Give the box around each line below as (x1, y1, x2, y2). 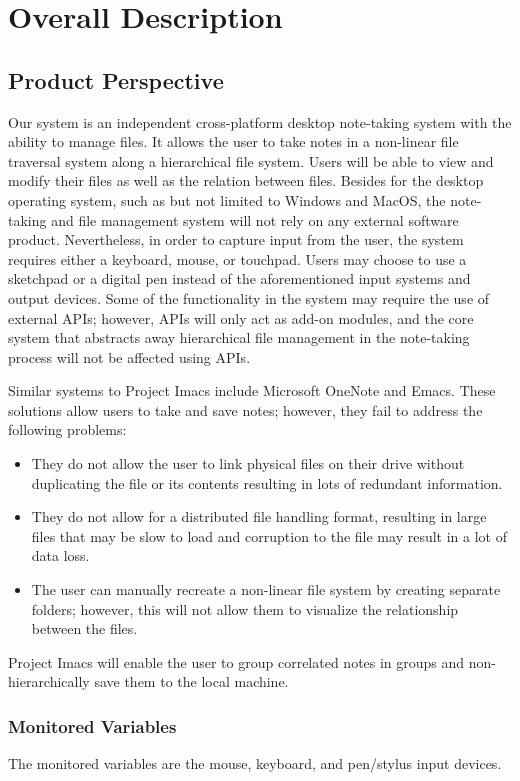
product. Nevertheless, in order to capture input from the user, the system (8, 229, 464, 250)
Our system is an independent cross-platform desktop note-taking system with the (8, 111, 512, 132)
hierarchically (8, 671, 90, 692)
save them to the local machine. (94, 671, 289, 692)
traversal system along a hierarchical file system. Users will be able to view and (8, 150, 494, 171)
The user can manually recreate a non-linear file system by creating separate (31, 579, 501, 600)
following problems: (8, 419, 127, 440)
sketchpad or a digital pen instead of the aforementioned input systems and (8, 268, 471, 289)
